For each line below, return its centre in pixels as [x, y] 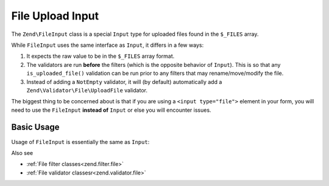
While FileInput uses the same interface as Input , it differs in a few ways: [108, 45]
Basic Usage [35, 127]
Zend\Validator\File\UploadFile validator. [87, 90]
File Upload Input [55, 16]
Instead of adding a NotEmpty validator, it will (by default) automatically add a [124, 81]
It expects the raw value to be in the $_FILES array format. [101, 56]
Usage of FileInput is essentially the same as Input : [80, 142]
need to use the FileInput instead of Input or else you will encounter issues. [111, 110]
